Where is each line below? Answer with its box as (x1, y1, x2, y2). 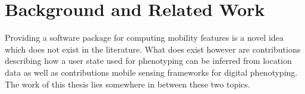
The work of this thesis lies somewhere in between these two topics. (5, 77, 250, 90)
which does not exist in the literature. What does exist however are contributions (5, 43, 301, 55)
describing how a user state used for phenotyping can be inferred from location (5, 54, 292, 67)
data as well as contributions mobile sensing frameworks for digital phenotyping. (5, 66, 298, 78)
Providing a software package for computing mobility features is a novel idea (5, 31, 284, 44)
